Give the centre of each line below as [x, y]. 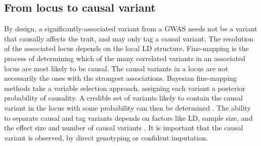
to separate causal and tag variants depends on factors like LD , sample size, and [128, 117]
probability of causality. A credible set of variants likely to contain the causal [123, 98]
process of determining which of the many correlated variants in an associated [125, 58]
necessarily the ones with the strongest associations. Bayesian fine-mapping [120, 78]
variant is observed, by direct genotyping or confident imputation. [106, 137]
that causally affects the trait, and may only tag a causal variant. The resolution [129, 38]
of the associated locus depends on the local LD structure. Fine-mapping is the [126, 48]
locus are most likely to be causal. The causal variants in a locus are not [116, 68]
